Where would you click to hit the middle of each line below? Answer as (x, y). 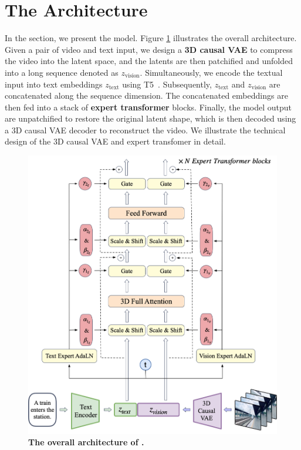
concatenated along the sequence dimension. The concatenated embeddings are (146, 95)
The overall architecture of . (86, 442)
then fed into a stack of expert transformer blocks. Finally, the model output (148, 107)
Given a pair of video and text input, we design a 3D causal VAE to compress (149, 49)
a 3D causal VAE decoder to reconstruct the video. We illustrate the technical (145, 130)
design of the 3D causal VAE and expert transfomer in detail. (115, 141)
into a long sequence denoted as (62, 72)
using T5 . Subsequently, (167, 84)
